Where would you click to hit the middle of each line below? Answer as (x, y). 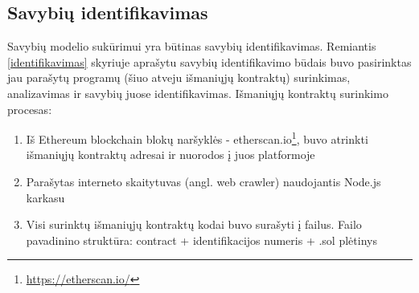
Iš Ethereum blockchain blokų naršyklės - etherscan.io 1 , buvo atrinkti (197, 138)
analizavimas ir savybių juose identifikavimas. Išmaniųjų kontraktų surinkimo (198, 93)
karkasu (45, 197)
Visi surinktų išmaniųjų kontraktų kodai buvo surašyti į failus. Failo (194, 224)
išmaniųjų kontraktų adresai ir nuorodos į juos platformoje (170, 155)
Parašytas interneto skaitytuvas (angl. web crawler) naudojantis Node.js (203, 182)
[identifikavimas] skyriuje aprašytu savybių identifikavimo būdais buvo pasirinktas (209, 61)
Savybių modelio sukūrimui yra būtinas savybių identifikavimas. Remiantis (192, 46)
